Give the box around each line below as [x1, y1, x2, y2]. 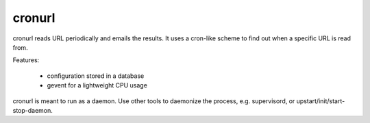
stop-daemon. [12, 106, 53, 114]
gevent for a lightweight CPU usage [47, 81, 147, 90]
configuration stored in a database [47, 72, 145, 80]
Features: [12, 56, 40, 64]
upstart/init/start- [296, 96, 345, 105]
